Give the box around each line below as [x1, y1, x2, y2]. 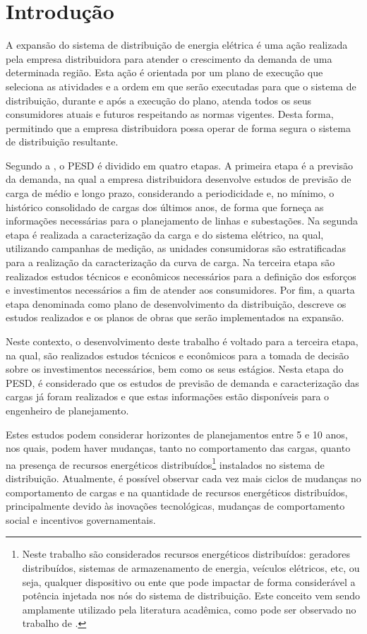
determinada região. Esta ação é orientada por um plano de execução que [6, 65, 323, 80]
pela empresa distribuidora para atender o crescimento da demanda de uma [6, 51, 332, 66]
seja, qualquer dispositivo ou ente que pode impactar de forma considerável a [22, 574, 356, 589]
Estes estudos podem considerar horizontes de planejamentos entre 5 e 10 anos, [6, 426, 348, 441]
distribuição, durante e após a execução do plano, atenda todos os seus [6, 92, 311, 107]
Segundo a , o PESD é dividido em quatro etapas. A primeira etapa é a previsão [6, 157, 354, 172]
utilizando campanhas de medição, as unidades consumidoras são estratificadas [6, 241, 347, 256]
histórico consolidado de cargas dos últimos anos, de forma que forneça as [6, 199, 324, 214]
